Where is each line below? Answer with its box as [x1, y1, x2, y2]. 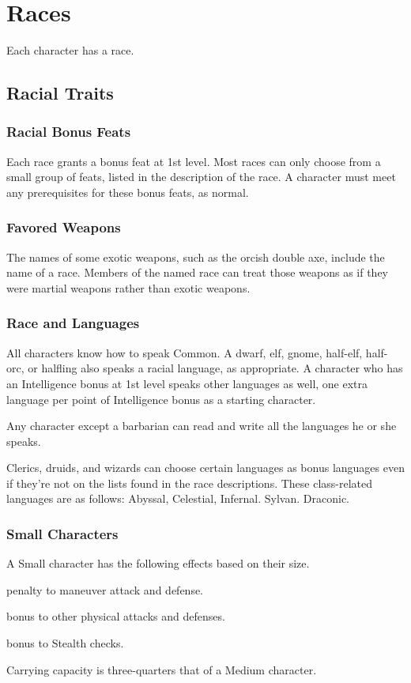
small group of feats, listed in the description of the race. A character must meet [6, 168, 396, 185]
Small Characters [6, 523, 119, 543]
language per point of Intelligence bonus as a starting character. [6, 391, 316, 407]
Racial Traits [6, 81, 114, 105]
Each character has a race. [6, 42, 134, 58]
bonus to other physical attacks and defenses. [6, 608, 225, 625]
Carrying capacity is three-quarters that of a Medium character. [6, 661, 317, 677]
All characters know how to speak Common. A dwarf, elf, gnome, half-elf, [6, 344, 363, 360]
